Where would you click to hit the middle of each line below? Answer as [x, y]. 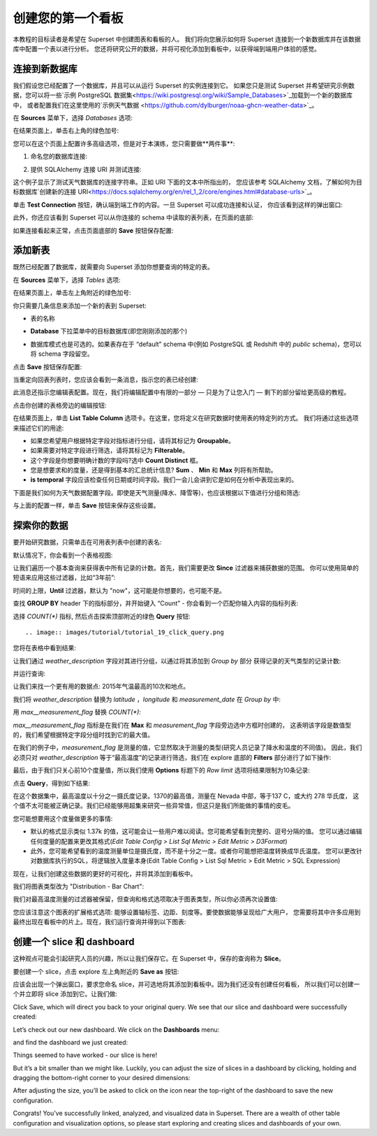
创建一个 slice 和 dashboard [74, 942]
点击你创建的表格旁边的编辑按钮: [60, 405]
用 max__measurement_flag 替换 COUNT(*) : [77, 712]
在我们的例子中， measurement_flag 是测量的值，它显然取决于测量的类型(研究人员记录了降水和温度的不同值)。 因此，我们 [187, 747]
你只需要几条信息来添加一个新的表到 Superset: [80, 305]
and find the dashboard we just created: [71, 1042]
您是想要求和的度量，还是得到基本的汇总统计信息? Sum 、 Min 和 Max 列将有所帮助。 [154, 470]
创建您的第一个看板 [68, 18]
